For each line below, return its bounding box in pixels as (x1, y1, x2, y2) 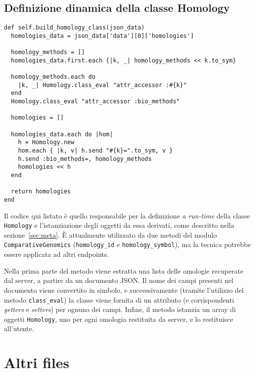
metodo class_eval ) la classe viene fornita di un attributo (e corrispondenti (4, 294, 234, 305)
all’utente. (4, 323, 34, 334)
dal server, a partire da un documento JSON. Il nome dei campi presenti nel (4, 275, 233, 285)
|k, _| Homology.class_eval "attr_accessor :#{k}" (18, 81, 187, 89)
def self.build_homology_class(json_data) (4, 24, 145, 31)
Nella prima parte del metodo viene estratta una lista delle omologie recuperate (4, 265, 244, 276)
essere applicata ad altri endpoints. (4, 249, 109, 259)
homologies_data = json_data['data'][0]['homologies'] (11, 32, 194, 39)
